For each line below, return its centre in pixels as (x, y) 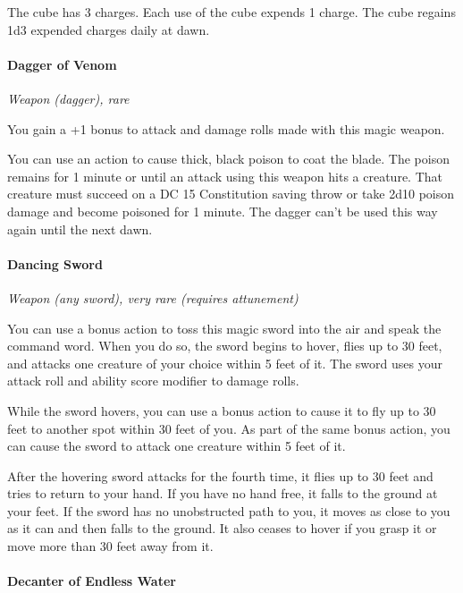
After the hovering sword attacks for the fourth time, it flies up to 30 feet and (220, 475)
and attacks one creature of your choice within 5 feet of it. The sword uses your (225, 363)
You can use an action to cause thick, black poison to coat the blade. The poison (228, 159)
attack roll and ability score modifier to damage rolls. (153, 381)
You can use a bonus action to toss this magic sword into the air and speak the (224, 328)
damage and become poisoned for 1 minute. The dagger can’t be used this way (223, 211)
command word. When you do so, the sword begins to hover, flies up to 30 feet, (225, 346)
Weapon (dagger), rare (68, 98)
